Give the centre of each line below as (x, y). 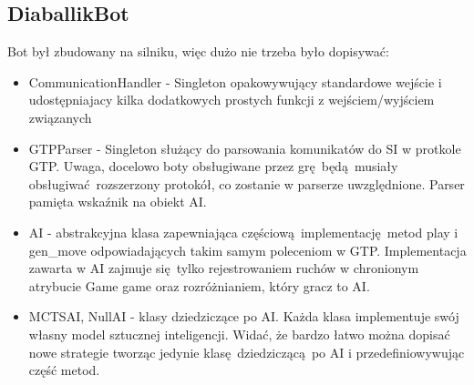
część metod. (64, 370)
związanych (60, 117)
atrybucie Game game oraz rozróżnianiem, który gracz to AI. (199, 285)
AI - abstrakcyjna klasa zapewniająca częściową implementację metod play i (243, 232)
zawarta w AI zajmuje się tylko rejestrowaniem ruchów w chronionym (224, 268)
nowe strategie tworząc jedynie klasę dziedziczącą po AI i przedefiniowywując (247, 352)
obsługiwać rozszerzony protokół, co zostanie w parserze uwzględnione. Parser (247, 183)
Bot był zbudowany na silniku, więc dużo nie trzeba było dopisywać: (198, 51)
